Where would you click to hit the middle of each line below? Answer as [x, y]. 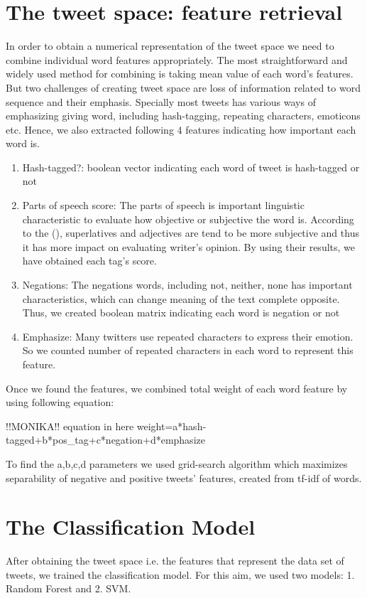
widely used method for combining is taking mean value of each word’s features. [180, 74]
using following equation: [60, 402]
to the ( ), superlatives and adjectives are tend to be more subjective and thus [191, 233]
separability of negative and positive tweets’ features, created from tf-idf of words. [184, 477]
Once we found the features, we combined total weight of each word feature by [177, 388]
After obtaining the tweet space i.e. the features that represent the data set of [175, 561]
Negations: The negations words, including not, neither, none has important [187, 285]
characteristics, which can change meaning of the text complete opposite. [181, 298]
